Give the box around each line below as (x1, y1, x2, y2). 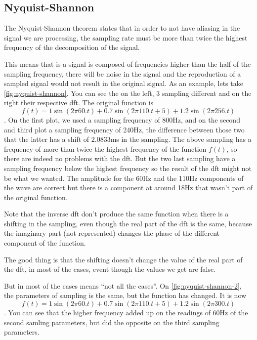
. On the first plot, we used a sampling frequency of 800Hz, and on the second (4, 114, 240, 125)
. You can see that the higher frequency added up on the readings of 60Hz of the (4, 307, 248, 318)
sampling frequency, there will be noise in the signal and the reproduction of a (4, 68, 241, 79)
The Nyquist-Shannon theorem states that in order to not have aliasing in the (4, 23, 240, 33)
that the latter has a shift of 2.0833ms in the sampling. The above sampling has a (4, 134, 252, 144)
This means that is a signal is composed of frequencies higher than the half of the (4, 58, 251, 69)
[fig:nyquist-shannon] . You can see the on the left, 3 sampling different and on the (4, 87, 252, 98)
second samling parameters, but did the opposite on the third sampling (4, 317, 219, 327)
